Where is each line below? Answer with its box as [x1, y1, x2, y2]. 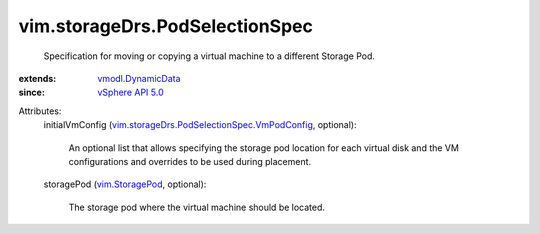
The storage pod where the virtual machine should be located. [68, 201, 325, 213]
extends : [18, 72, 57, 84]
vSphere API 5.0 [97, 86, 164, 99]
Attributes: [18, 105, 62, 117]
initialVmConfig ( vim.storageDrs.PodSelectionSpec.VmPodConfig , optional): [43, 119, 357, 131]
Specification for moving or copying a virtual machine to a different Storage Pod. [43, 50, 375, 62]
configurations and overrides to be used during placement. [68, 155, 312, 167]
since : [18, 86, 45, 99]
